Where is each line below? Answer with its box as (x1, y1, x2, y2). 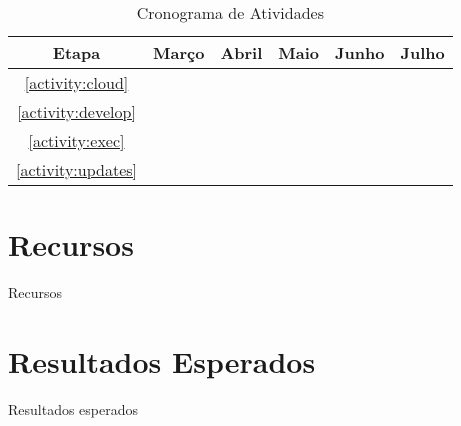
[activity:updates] (16, 158, 138, 181)
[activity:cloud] (24, 71, 129, 94)
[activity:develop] (17, 100, 136, 123)
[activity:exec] (28, 129, 125, 152)
